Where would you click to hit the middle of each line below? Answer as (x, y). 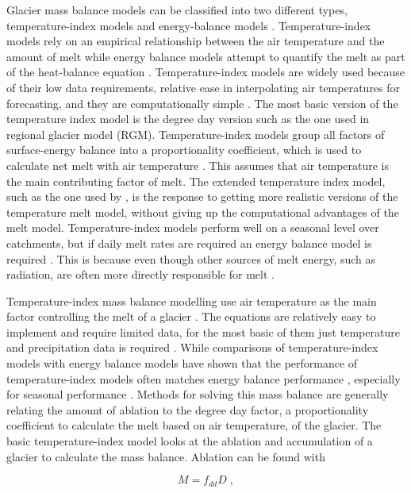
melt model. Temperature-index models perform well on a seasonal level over (193, 227)
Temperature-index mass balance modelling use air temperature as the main (192, 300)
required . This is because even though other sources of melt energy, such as (191, 258)
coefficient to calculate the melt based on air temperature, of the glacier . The (194, 425)
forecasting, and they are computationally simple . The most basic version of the (202, 103)
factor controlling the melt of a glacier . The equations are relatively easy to (191, 316)
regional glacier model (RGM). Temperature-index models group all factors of (196, 134)
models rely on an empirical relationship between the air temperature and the (196, 41)
